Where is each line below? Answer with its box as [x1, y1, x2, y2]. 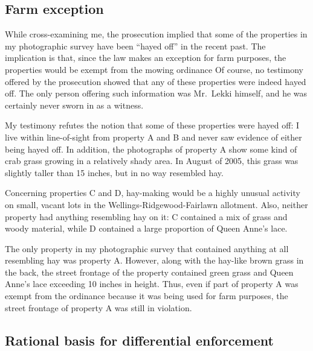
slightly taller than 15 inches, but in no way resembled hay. [5, 166, 224, 179]
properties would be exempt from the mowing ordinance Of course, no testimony [5, 63, 303, 75]
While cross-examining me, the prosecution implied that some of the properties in [5, 28, 308, 40]
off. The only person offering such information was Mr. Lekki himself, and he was [5, 87, 308, 100]
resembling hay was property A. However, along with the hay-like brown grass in [5, 254, 304, 267]
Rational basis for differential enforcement [5, 330, 274, 349]
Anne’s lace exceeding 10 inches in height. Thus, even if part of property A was [5, 277, 298, 290]
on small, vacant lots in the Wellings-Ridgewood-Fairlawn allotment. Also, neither [5, 198, 308, 210]
